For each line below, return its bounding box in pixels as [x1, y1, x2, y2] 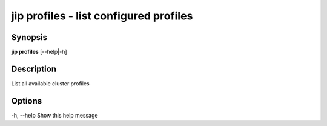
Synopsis [11, 32, 48, 42]
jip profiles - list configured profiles [11, 9, 193, 22]
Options [11, 96, 42, 106]
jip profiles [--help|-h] [11, 48, 67, 56]
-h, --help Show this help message [11, 111, 98, 119]
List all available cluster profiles [11, 79, 90, 87]
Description [11, 64, 57, 74]
